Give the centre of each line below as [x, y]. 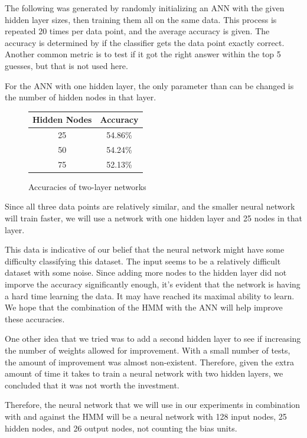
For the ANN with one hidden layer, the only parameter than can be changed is [149, 85]
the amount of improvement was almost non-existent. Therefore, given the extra [149, 362]
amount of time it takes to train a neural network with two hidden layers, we [144, 373]
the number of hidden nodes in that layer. [81, 97]
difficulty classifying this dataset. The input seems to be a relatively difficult [143, 261]
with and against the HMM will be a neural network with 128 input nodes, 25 [146, 416]
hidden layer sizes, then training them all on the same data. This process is [141, 19]
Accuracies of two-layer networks [87, 186]
